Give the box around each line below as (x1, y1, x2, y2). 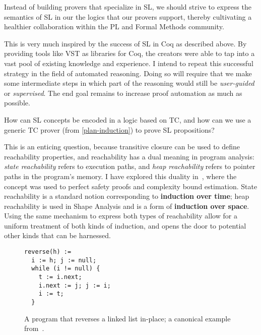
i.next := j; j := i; (38, 282, 111, 289)
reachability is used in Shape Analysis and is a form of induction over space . (4, 200, 249, 211)
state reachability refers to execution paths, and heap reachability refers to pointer (4, 161, 255, 172)
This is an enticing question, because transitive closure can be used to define (4, 141, 240, 152)
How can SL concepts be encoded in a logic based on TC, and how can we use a (4, 114, 251, 125)
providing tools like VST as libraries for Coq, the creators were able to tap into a (4, 48, 255, 59)
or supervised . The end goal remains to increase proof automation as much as (4, 87, 242, 98)
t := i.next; (38, 273, 82, 281)
